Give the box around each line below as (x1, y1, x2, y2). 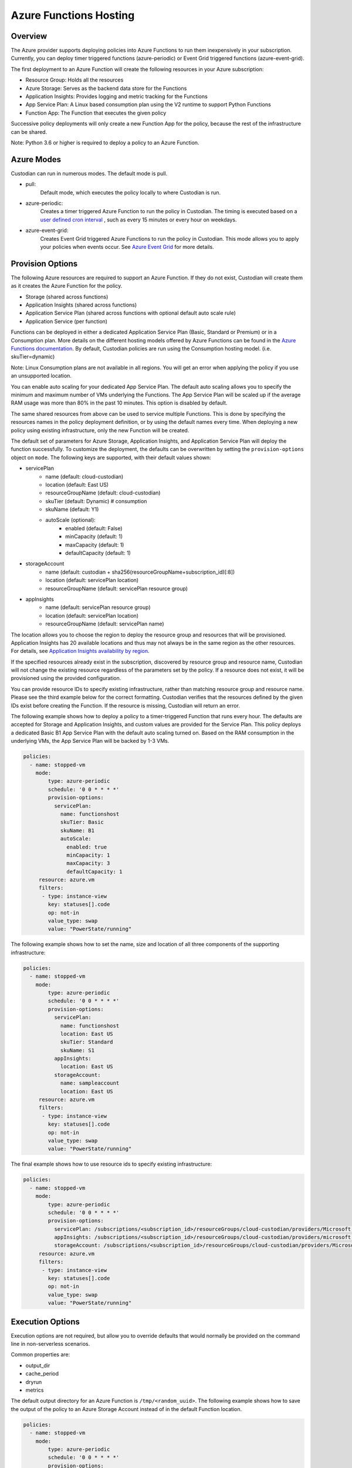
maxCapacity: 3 (66, 860, 110, 867)
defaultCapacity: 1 (66, 868, 123, 875)
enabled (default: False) (65, 524, 123, 531)
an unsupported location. (11, 372, 72, 379)
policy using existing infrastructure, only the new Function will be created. (11, 426, 189, 434)
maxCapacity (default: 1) (65, 541, 124, 548)
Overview (11, 31, 48, 41)
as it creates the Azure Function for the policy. (11, 282, 123, 289)
